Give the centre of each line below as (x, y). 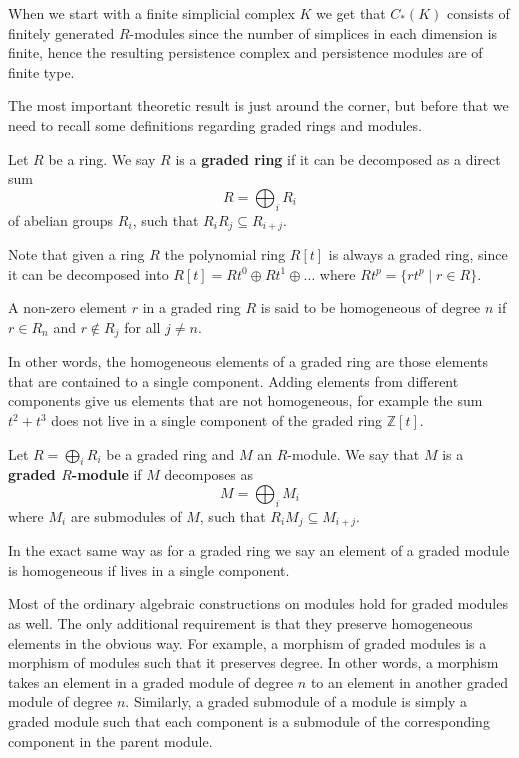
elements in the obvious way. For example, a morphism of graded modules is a (247, 642)
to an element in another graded (409, 681)
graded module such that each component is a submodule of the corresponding (249, 721)
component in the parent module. (110, 740)
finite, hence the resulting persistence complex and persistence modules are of (245, 52)
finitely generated (61, 32)
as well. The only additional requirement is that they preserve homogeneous (240, 623)
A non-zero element (68, 307)
